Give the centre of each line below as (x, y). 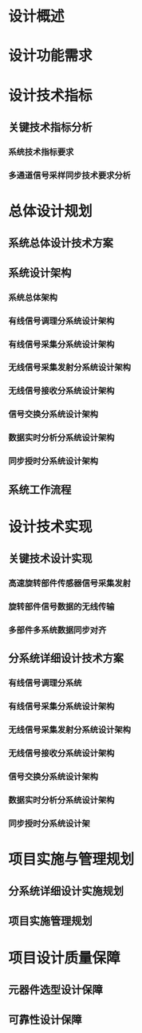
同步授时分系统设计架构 (53, 461)
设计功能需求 (51, 56)
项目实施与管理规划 (71, 859)
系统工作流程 (40, 489)
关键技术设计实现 (50, 559)
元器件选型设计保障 (55, 990)
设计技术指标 (51, 95)
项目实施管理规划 (50, 921)
